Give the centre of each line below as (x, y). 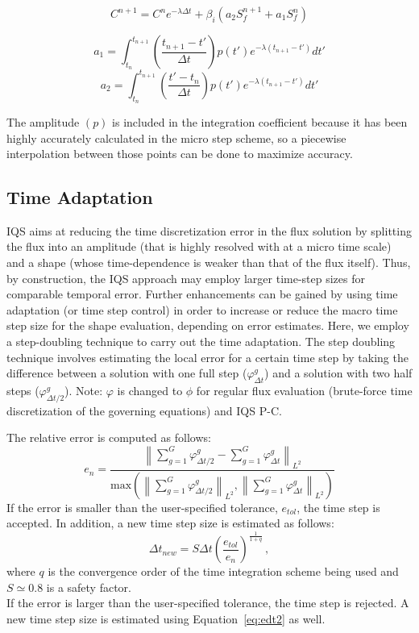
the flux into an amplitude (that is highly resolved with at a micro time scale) (199, 246)
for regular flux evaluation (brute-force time (304, 391)
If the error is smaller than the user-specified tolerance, (142, 507)
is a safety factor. (89, 587)
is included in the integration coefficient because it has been (260, 121)
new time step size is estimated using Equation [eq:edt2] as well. (166, 619)
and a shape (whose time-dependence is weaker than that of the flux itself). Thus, (209, 262)
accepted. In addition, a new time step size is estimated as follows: (170, 523)
